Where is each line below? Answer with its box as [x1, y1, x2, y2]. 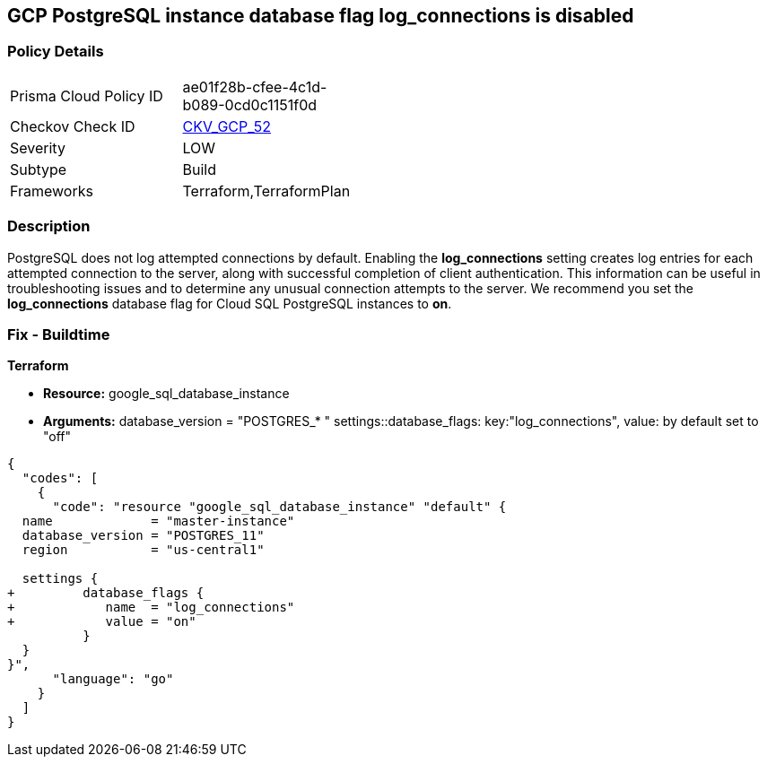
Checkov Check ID [10, 117, 135, 135]
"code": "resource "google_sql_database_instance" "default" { [52, 499, 507, 515]
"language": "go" [52, 672, 174, 687]
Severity [10, 138, 65, 157]
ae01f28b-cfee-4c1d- [182, 77, 327, 96]
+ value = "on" [7, 614, 196, 629]
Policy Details [7, 42, 104, 61]
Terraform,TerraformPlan [182, 181, 351, 200]
